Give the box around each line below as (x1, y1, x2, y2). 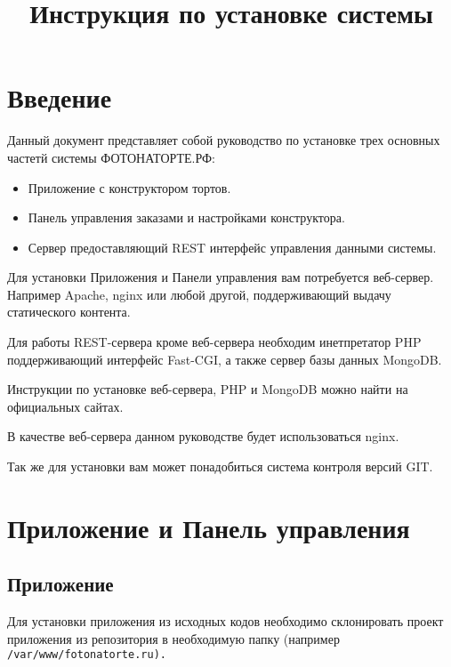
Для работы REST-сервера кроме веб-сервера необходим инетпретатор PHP (7, 333, 422, 351)
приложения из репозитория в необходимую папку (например (7, 629, 340, 647)
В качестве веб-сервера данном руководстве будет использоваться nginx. (7, 427, 399, 446)
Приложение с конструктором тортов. (28, 178, 231, 197)
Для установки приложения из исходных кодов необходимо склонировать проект (7, 612, 444, 631)
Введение (7, 79, 112, 116)
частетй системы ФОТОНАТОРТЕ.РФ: (7, 148, 215, 166)
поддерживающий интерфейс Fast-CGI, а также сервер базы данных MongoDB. (7, 350, 442, 368)
